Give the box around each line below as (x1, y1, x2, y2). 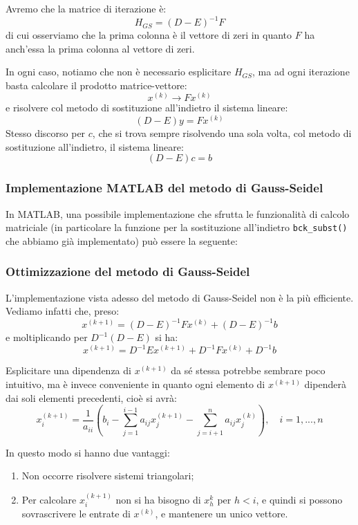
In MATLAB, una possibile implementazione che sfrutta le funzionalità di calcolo (6, 206, 350, 221)
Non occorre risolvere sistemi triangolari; (21, 468, 194, 483)
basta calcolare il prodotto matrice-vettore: (6, 77, 187, 92)
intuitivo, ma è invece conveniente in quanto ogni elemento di (6, 376, 265, 391)
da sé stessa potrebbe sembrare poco (171, 363, 326, 378)
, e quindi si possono (256, 492, 343, 506)
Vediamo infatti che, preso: (6, 304, 120, 318)
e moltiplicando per (6, 330, 88, 344)
